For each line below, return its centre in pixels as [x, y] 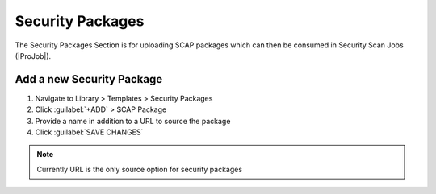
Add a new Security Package [89, 79]
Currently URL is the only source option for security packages [139, 169]
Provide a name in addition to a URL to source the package [133, 121]
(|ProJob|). [33, 56]
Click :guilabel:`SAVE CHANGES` [89, 132]
